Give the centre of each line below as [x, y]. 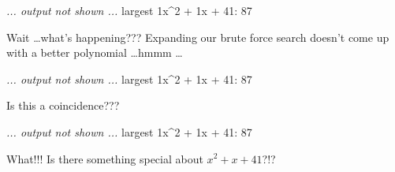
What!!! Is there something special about [105, 158]
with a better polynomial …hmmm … [95, 52]
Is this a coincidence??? [63, 105]
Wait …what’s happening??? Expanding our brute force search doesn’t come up [198, 37]
